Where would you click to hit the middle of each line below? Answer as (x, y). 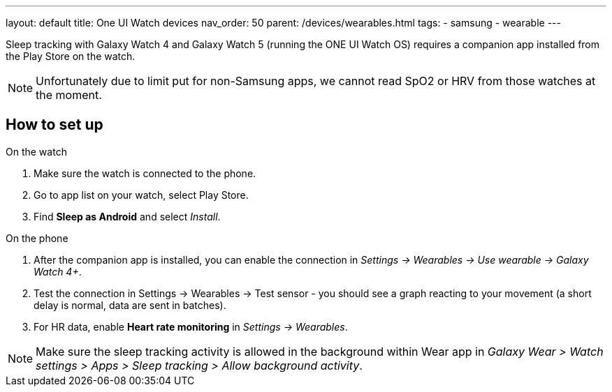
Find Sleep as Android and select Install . (127, 216)
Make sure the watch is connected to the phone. (145, 173)
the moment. (69, 95)
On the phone (37, 238)
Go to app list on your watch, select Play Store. (141, 195)
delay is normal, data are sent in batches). (130, 305)
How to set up (54, 125)
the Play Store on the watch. (71, 56)
